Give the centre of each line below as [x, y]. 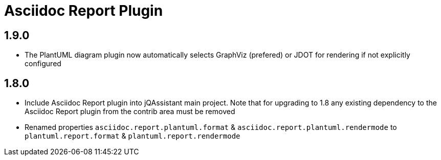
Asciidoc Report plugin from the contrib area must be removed [130, 112]
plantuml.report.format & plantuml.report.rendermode [133, 136]
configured [43, 64]
